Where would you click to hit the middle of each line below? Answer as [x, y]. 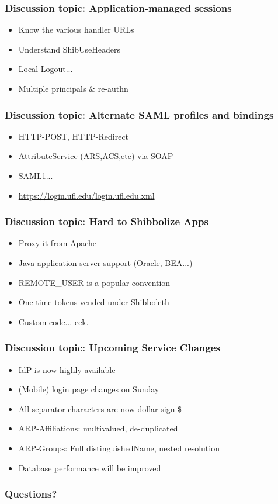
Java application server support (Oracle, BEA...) [105, 263]
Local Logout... [46, 69]
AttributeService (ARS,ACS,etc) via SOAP [96, 156]
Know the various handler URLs [76, 30]
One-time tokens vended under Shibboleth [94, 302]
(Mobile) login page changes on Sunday [89, 389]
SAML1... [36, 175]
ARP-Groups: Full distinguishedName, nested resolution [119, 448]
